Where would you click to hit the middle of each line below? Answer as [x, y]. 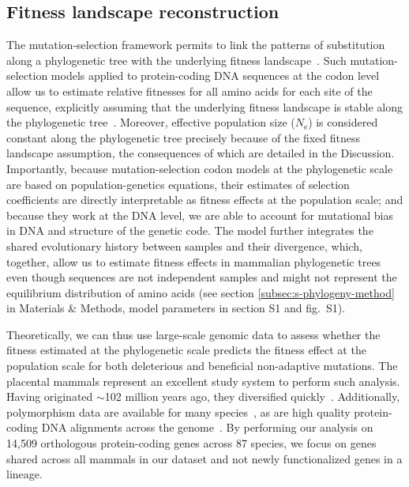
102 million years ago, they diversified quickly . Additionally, [252, 396]
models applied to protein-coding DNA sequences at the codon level [215, 76]
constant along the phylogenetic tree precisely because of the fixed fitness [184, 137]
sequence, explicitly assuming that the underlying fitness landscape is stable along [204, 106]
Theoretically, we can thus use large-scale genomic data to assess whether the [193, 334]
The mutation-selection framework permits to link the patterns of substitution [196, 45]
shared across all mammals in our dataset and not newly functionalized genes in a [204, 458]
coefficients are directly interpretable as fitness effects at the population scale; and [205, 200]
